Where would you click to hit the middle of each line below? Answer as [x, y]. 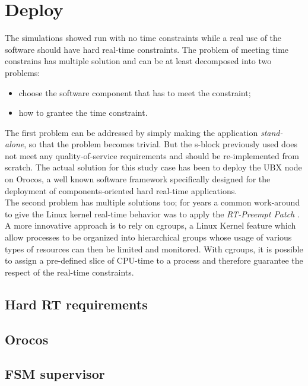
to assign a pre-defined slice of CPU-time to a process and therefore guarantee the [154, 260]
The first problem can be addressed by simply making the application [131, 132]
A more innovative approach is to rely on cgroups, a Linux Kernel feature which [150, 225]
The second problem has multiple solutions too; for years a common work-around [153, 202]
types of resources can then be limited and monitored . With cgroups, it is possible [154, 249]
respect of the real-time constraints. [69, 272]
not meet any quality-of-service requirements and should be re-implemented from [152, 155]
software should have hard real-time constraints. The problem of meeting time [147, 49]
